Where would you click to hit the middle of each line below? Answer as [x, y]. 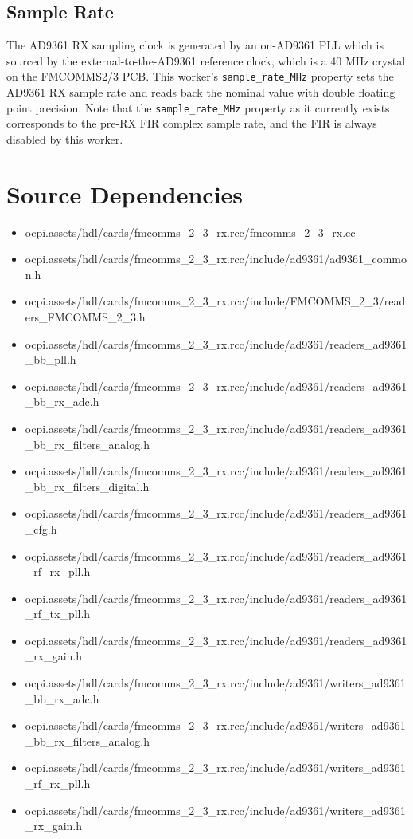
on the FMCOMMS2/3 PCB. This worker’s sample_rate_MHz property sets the [200, 76]
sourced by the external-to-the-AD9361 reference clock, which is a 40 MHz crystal [206, 60]
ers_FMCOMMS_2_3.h [85, 316]
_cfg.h [41, 528]
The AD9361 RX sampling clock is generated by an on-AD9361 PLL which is [195, 45]
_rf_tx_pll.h [58, 614]
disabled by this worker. [65, 138]
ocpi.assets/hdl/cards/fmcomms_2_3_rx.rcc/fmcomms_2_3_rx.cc [190, 232]
